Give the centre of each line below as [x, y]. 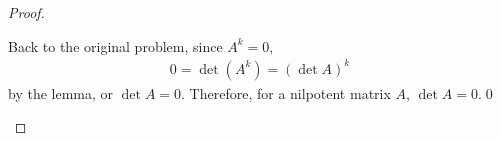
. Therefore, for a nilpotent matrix [286, 92]
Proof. [26, 12]
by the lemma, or [61, 92]
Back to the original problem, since [115, 45]
